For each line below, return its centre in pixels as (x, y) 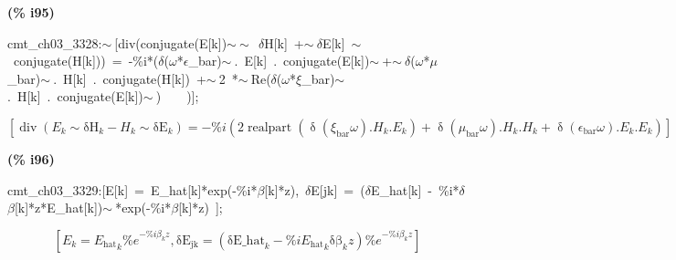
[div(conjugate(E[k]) (171, 42)
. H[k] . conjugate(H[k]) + (130, 78)
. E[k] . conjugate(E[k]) (302, 61)
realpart (269, 127)
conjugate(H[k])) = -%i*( (86, 61)
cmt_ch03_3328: (55, 42)
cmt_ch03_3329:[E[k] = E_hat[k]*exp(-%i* (132, 189)
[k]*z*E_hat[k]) (58, 208)
